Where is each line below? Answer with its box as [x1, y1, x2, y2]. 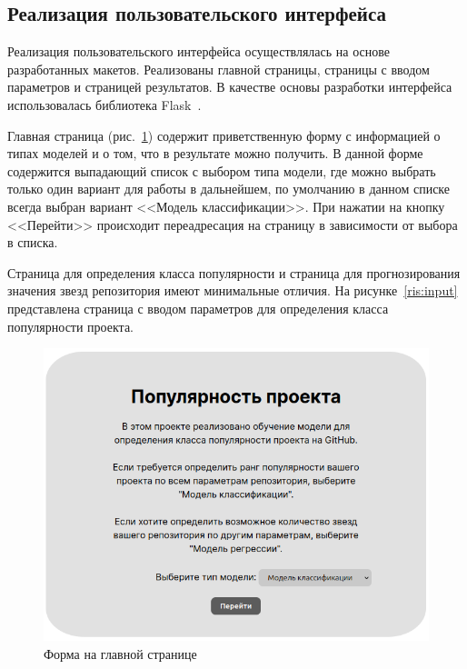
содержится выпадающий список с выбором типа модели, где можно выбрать [7, 161, 436, 180]
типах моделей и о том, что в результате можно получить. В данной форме [7, 144, 423, 163]
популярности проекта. [7, 316, 134, 335]
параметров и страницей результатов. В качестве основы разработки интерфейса [7, 77, 452, 96]
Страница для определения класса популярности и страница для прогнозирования [7, 263, 461, 282]
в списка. [7, 233, 58, 252]
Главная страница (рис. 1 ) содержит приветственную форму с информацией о [7, 125, 441, 145]
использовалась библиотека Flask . [7, 95, 202, 114]
